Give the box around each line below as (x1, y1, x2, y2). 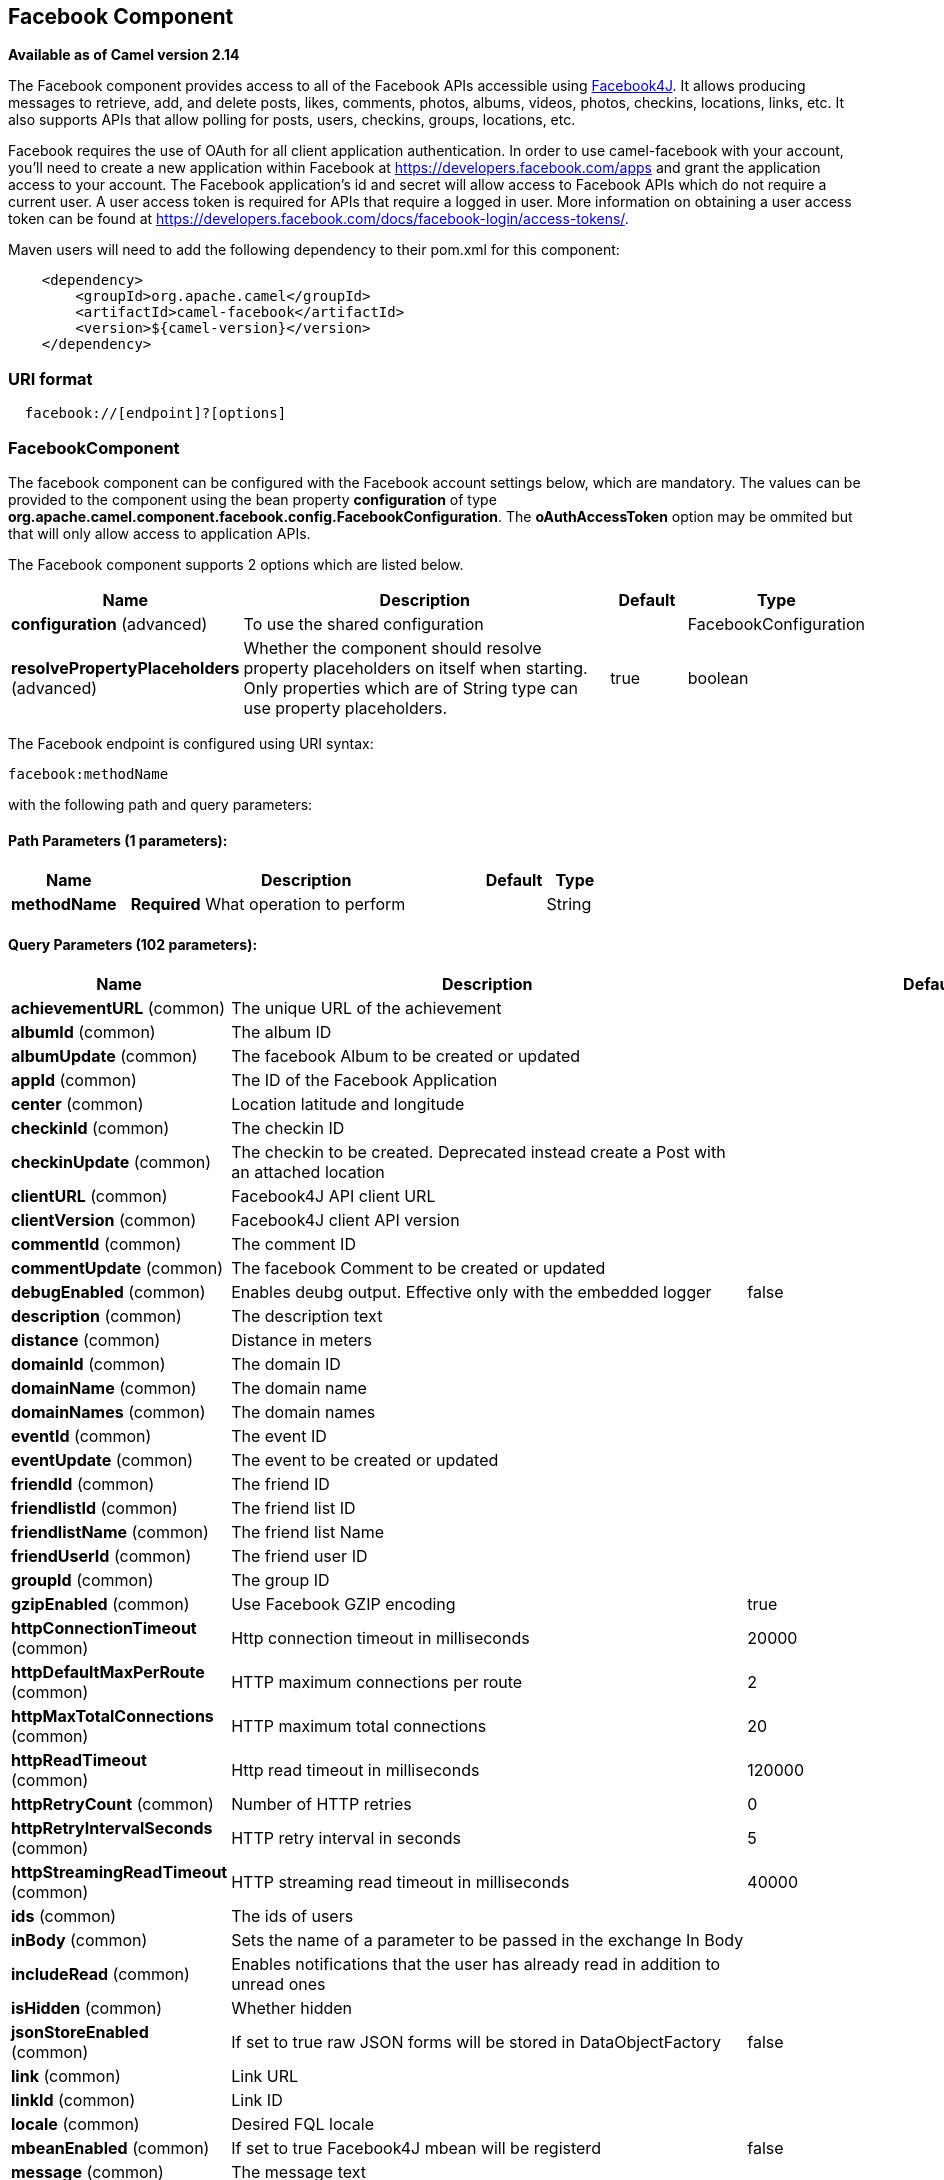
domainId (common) (11, 1354, 166, 1375)
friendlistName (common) (11, 1522, 209, 1543)
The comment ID (231, 1234, 356, 1255)
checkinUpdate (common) (11, 1152, 212, 1173)
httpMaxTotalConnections (11, 1706, 214, 1727)
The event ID (231, 1426, 327, 1447)
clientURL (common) (11, 1186, 168, 1207)
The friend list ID (231, 1498, 356, 1519)
